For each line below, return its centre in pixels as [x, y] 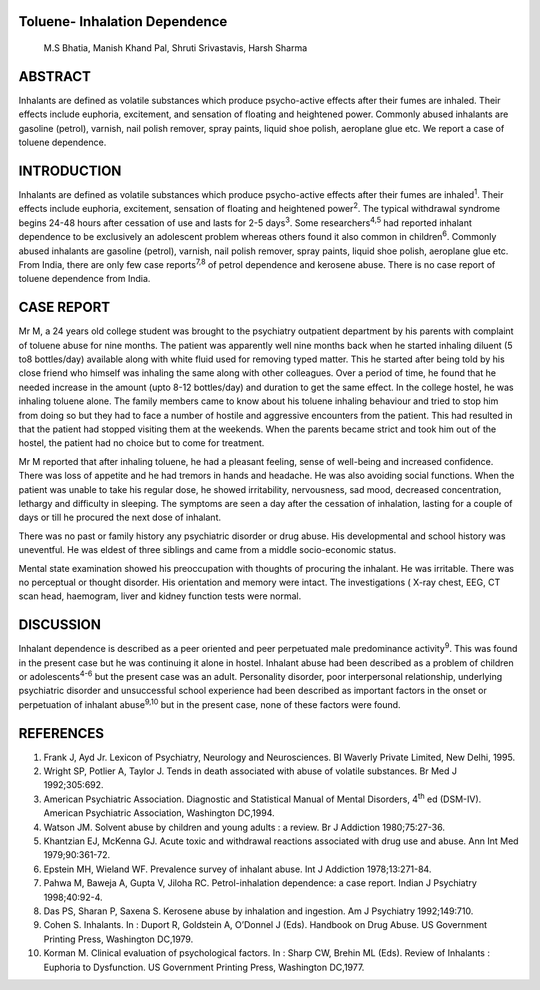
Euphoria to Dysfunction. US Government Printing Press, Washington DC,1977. [204, 967]
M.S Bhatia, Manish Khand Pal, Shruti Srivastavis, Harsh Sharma [175, 48]
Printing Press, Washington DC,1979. [118, 939]
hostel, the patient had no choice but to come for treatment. [141, 443]
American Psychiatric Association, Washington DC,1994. [159, 813]
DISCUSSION [60, 625]
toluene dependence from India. [84, 279]
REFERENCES [61, 733]
